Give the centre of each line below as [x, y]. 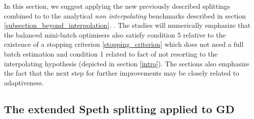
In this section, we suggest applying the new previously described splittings [117, 6]
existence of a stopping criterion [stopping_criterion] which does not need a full [124, 44]
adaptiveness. [24, 82]
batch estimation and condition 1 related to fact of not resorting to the [111, 53]
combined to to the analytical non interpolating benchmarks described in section [125, 15]
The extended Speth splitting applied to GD [119, 109]
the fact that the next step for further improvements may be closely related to [122, 73]
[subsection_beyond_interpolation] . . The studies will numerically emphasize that [127, 25]
